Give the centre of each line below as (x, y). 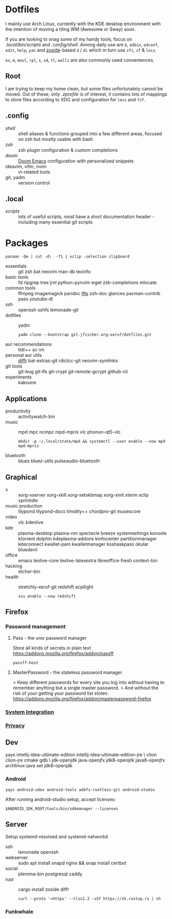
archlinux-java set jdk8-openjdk (39, 766)
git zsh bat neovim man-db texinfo (54, 272)
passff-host (25, 663)
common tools (21, 288)
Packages (27, 243)
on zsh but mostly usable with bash (56, 139)
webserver (17, 858)
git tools (14, 366)
